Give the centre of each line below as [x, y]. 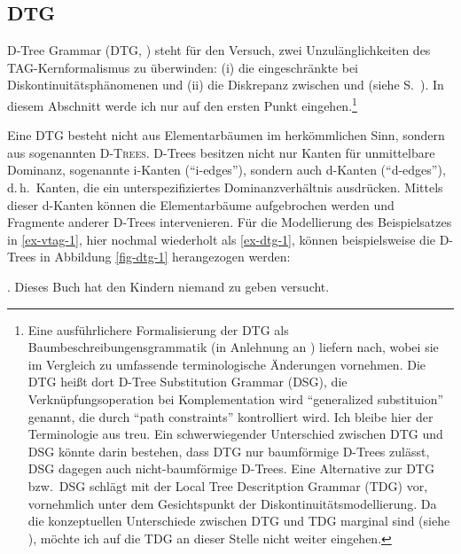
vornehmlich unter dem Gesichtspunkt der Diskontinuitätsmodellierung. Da [232, 503]
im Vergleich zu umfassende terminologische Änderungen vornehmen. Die [227, 364]
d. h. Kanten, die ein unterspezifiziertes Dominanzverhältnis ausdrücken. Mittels [225, 187]
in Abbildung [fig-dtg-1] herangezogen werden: [165, 257]
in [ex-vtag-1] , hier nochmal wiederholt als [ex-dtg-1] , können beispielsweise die [222, 239]
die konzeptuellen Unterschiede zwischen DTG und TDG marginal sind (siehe [239, 521]
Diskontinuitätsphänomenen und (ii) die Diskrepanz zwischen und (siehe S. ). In [226, 85]
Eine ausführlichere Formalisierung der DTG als [158, 329]
